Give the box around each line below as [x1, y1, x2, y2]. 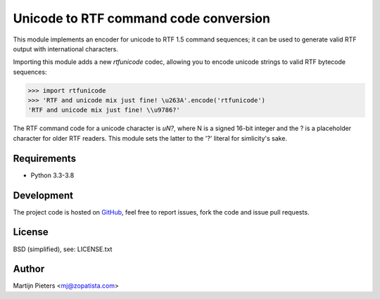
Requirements [13, 152, 77, 165]
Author [13, 263, 45, 275]
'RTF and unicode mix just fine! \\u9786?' [27, 106, 181, 114]
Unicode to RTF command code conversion [13, 11, 271, 26]
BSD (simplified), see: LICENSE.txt [13, 245, 113, 253]
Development [13, 189, 74, 201]
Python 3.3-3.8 [30, 171, 75, 179]
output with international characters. [13, 44, 119, 53]
